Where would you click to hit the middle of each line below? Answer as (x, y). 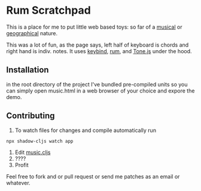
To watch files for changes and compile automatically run (86, 130)
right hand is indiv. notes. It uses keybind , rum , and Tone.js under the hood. (99, 51)
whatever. (19, 183)
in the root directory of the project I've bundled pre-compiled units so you (97, 84)
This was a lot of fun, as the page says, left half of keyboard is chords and (98, 45)
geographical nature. (32, 33)
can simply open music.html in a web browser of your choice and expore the (100, 91)
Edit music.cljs (33, 152)
